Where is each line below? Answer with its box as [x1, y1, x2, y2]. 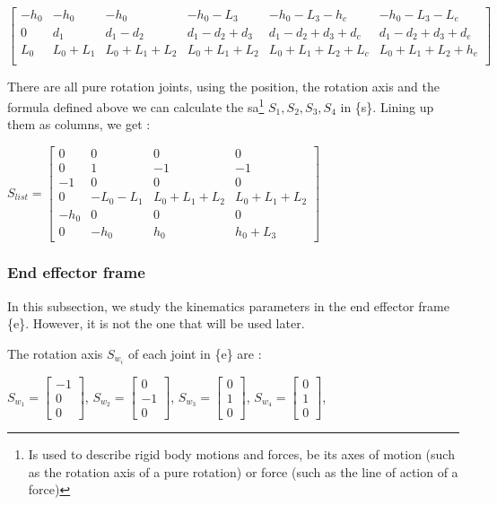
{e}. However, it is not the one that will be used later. [7, 314, 305, 333]
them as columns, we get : [7, 115, 151, 134]
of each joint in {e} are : [127, 344, 262, 362]
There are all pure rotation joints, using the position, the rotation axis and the [7, 76, 440, 95]
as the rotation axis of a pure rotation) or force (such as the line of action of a [28, 462, 458, 481]
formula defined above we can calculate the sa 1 [7, 95, 265, 116]
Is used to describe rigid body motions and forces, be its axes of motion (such [28, 445, 455, 464]
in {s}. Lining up [340, 97, 434, 116]
